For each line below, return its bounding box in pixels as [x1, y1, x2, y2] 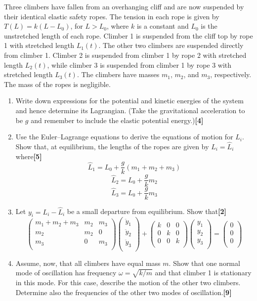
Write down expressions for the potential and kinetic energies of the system [15, 95, 244, 106]
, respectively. [210, 69, 252, 80]
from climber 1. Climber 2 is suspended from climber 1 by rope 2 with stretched [4, 49, 247, 60]
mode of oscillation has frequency [15, 267, 117, 278]
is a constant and [136, 21, 189, 31]
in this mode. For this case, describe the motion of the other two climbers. [15, 277, 241, 287]
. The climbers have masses [77, 69, 160, 80]
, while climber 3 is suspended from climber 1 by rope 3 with [47, 59, 232, 70]
